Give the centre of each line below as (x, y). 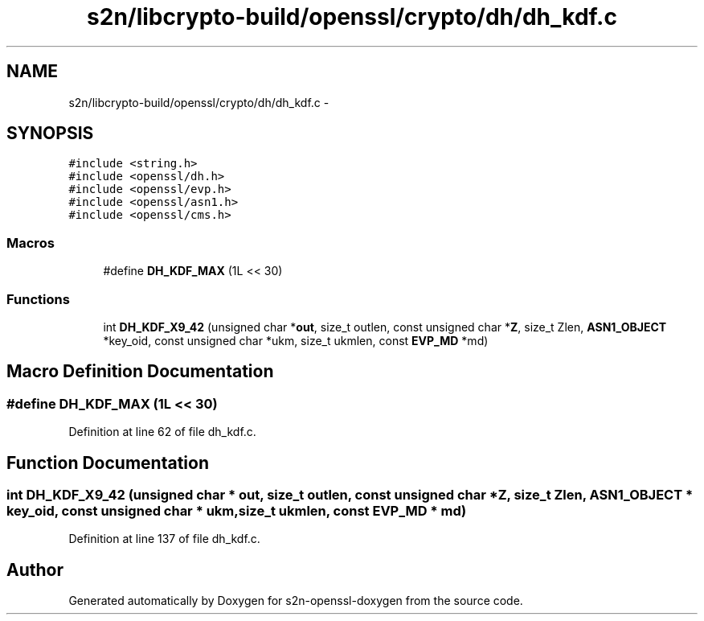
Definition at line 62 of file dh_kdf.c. (162, 432)
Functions (38, 299)
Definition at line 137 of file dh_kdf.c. (164, 539)
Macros (31, 243)
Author (35, 570)
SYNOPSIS (50, 134)
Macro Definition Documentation (140, 372)
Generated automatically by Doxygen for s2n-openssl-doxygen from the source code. (296, 601)
